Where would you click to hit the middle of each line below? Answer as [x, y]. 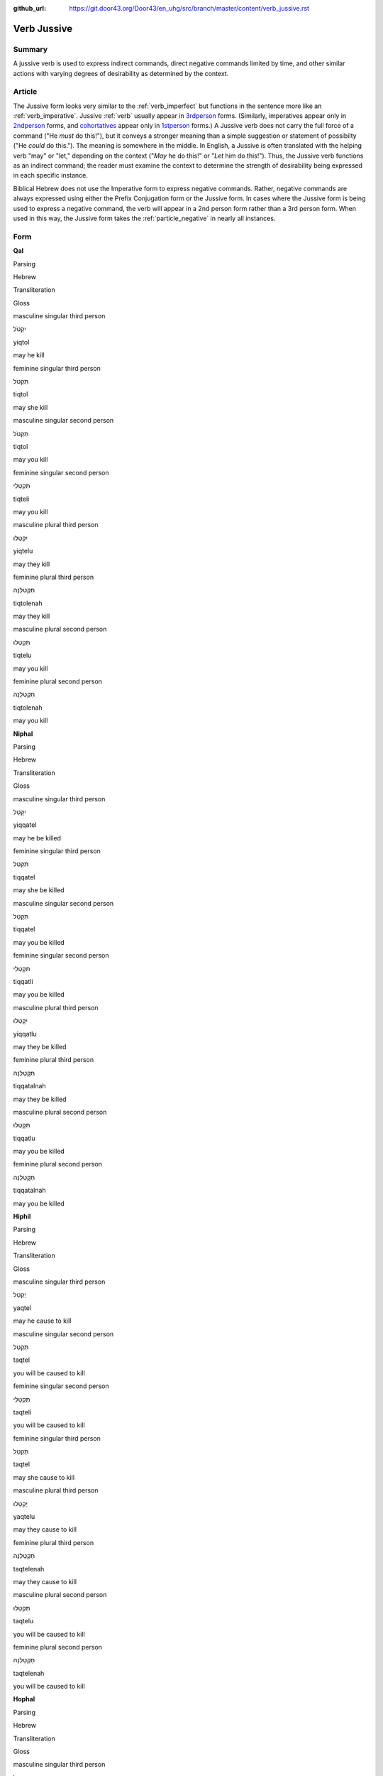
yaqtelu [24, 1517]
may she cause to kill [44, 1477]
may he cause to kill [42, 1321]
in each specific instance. [51, 175]
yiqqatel [25, 825]
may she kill [30, 407]
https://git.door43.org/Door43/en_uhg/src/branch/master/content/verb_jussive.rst [189, 8]
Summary [30, 49]
